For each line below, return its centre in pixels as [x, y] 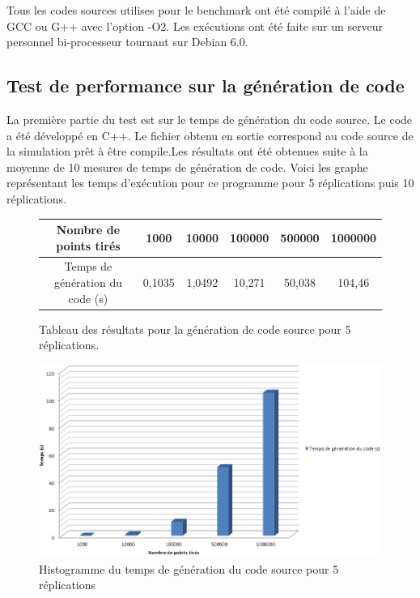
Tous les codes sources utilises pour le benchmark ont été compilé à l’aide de [196, 10]
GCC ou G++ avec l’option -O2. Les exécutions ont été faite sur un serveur [195, 26]
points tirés [88, 245]
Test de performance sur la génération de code [206, 85]
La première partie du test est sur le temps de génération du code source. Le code [210, 119]
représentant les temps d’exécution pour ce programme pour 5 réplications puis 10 [210, 183]
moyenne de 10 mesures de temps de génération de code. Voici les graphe [187, 167]
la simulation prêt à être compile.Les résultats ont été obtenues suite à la [187, 151]
